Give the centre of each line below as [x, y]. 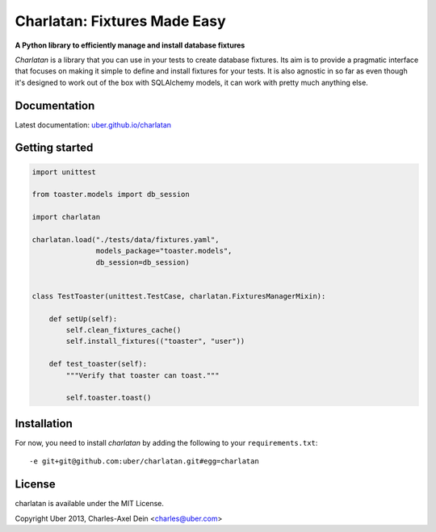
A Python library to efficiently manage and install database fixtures [130, 45]
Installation [44, 423]
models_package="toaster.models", [164, 251]
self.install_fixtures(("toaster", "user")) [155, 341]
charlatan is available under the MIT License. [90, 504]
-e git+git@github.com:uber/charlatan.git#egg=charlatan [145, 461]
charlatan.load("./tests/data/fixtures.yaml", [126, 239]
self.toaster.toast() [109, 398]
